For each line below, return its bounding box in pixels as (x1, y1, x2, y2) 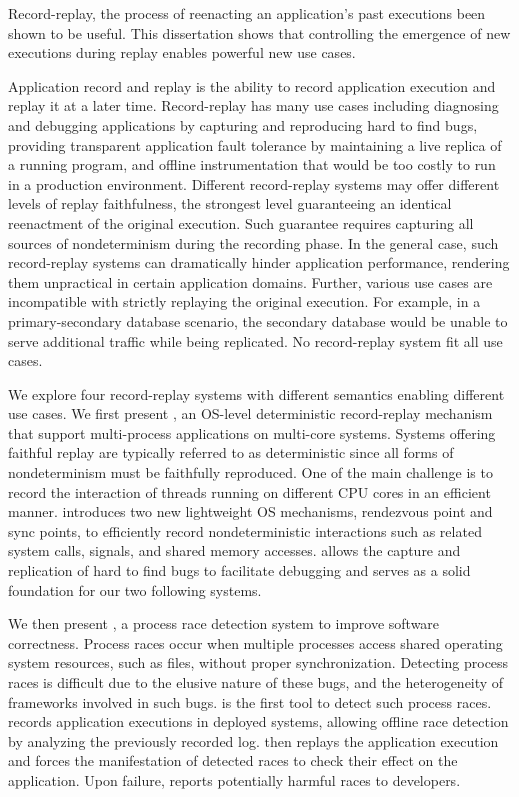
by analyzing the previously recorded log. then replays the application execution (8, 730, 499, 751)
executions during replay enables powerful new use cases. (8, 42, 356, 63)
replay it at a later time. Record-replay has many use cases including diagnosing (8, 95, 499, 116)
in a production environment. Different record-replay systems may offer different (8, 173, 500, 194)
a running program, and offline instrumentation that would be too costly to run (8, 154, 496, 175)
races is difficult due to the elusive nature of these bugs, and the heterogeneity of (8, 672, 504, 692)
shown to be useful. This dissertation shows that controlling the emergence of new (8, 22, 511, 43)
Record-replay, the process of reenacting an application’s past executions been (8, 3, 486, 23)
